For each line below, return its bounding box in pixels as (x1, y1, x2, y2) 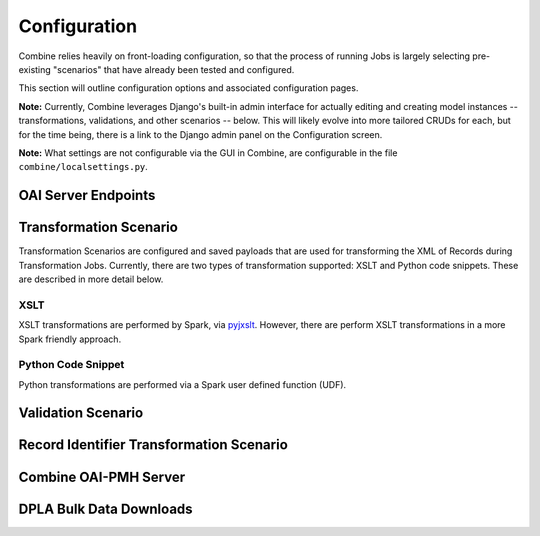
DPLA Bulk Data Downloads (18, 500, 194, 517)
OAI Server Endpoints (18, 187, 156, 204)
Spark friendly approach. (18, 333, 122, 345)
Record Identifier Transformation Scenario (18, 436, 289, 454)
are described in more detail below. (18, 273, 164, 285)
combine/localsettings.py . (18, 161, 149, 173)
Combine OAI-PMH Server (18, 468, 186, 485)
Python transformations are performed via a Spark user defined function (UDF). (18, 378, 347, 390)
